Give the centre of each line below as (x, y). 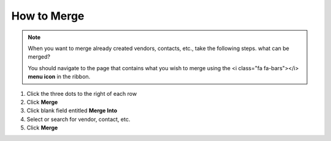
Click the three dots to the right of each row (82, 93)
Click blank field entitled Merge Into (72, 110)
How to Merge (48, 16)
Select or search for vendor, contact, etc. (78, 119)
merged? (39, 57)
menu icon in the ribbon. (59, 77)
